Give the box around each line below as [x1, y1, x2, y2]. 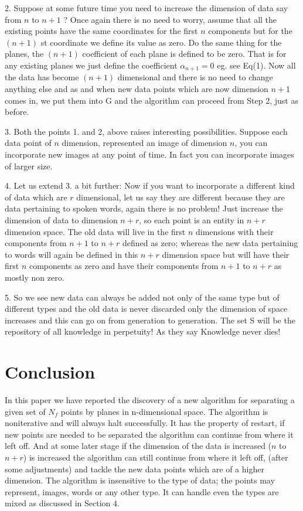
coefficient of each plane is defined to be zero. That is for [82, 47, 287, 60]
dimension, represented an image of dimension [62, 137, 227, 149]
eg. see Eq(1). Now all [217, 59, 296, 71]
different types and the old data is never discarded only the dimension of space [5, 302, 288, 315]
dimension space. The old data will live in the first [5, 225, 186, 237]
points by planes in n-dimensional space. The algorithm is [60, 405, 268, 417]
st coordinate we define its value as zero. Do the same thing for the [40, 36, 282, 48]
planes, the [5, 47, 44, 60]
